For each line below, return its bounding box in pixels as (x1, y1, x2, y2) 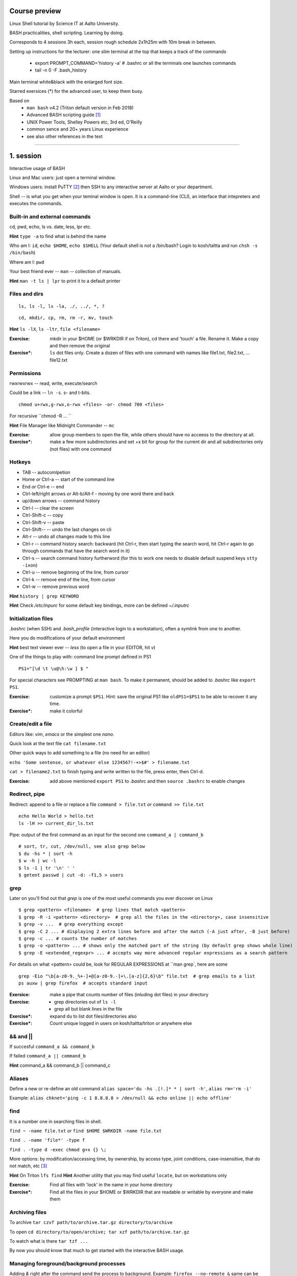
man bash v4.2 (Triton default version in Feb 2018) (27, 105, 134, 111)
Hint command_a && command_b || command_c (9, 1062, 111, 1068)
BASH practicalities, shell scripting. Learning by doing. (9, 30, 124, 36)
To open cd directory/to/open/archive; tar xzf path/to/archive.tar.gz (9, 1229, 190, 1235)
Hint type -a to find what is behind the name (9, 233, 107, 239)
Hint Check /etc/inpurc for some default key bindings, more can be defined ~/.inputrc (9, 602, 190, 608)
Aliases (9, 1075, 29, 1082)
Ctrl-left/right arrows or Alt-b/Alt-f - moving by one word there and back (22, 490, 175, 497)
